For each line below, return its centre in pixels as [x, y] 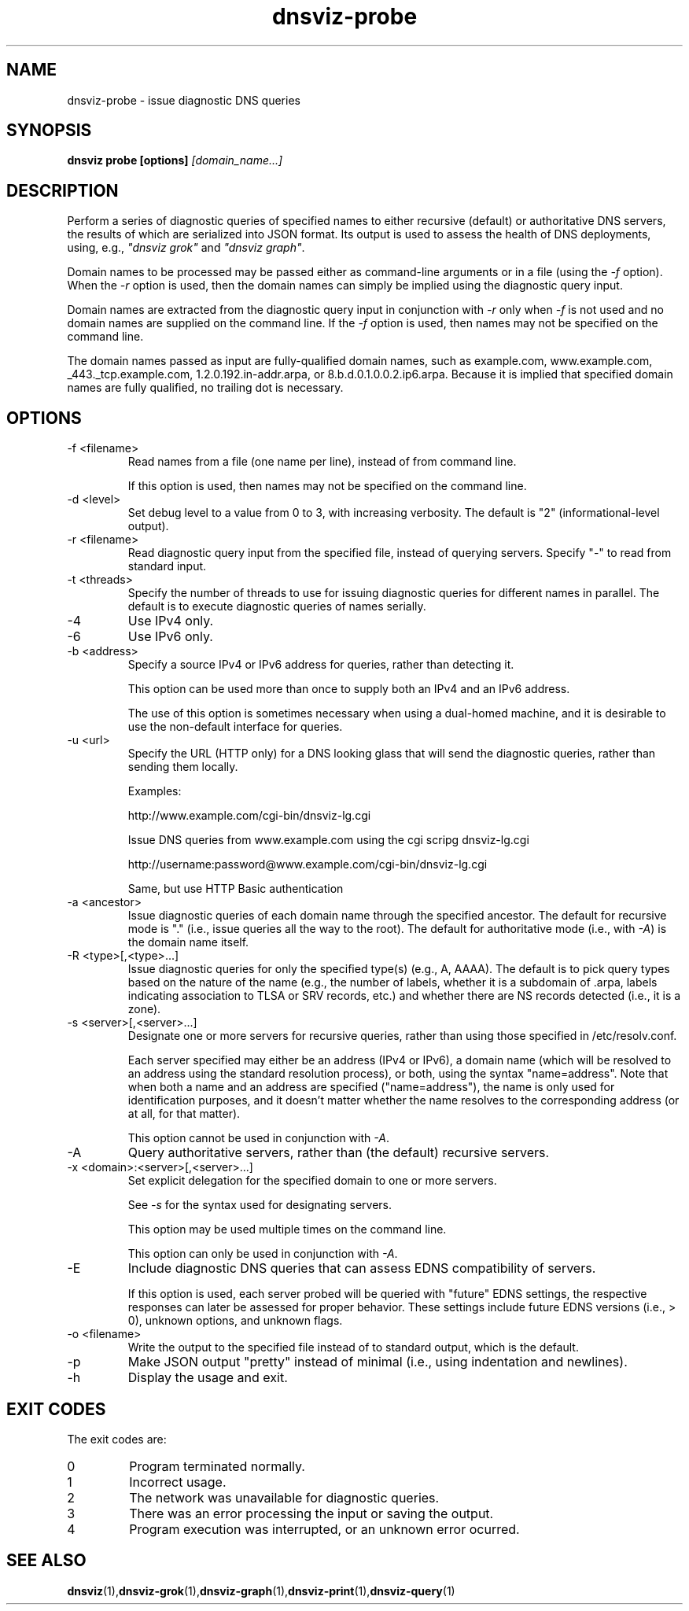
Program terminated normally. [217, 1466]
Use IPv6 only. [170, 637]
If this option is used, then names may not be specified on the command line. [327, 486]
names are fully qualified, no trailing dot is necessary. [205, 388]
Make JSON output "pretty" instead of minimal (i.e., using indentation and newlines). [378, 1362]
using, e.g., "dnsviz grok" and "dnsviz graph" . [186, 248]
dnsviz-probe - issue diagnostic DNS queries [184, 100]
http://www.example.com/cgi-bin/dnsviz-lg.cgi [249, 816]
